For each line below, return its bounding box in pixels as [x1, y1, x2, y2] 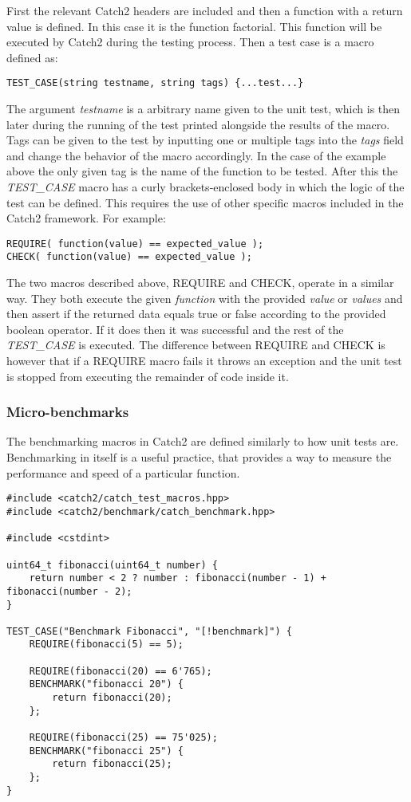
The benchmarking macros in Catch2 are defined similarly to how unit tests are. [6, 433, 399, 450]
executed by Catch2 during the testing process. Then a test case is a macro [6, 33, 374, 50]
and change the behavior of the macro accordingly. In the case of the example [6, 147, 386, 163]
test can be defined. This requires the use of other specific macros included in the [6, 194, 404, 210]
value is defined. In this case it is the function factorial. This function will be [6, 18, 382, 34]
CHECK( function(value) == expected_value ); [6, 251, 252, 263]
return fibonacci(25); [52, 758, 172, 770]
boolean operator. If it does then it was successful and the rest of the [6, 320, 344, 337]
